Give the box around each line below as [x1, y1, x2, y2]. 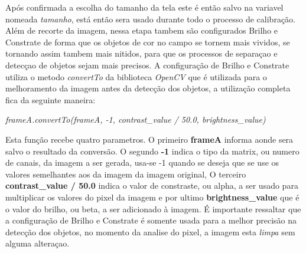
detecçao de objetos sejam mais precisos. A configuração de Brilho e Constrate [5, 58, 289, 71]
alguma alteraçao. [5, 237, 70, 249]
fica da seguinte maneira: [5, 93, 96, 106]
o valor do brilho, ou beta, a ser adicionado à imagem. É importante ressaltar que [5, 202, 301, 215]
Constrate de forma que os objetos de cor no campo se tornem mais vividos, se [5, 35, 290, 48]
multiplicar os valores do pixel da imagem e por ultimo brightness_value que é [5, 190, 300, 203]
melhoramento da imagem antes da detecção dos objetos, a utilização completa [5, 82, 291, 94]
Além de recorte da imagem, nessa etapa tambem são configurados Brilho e [5, 24, 278, 37]
